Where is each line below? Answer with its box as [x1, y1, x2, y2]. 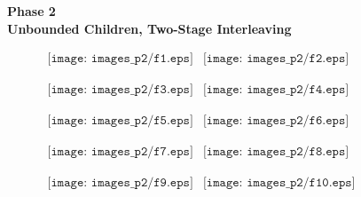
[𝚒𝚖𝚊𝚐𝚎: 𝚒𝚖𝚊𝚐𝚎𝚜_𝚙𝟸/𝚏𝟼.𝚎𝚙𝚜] [202, 114, 349, 128]
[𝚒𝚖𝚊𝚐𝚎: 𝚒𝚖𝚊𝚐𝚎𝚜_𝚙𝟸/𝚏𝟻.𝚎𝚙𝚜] [47, 114, 193, 128]
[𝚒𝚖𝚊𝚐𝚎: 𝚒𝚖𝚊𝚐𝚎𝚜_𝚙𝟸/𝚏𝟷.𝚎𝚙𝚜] [47, 52, 193, 66]
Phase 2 [7, 2, 56, 20]
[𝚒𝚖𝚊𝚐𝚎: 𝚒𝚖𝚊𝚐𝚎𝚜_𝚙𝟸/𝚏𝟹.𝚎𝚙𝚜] [47, 83, 193, 97]
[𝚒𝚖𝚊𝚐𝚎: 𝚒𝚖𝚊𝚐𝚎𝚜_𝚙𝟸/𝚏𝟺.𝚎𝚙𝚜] [202, 83, 349, 97]
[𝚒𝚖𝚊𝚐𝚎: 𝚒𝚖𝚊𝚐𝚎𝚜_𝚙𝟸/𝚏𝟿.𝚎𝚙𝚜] [47, 177, 193, 190]
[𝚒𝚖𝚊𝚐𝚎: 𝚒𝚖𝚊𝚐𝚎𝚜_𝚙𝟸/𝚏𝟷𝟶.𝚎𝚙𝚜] [202, 177, 356, 190]
